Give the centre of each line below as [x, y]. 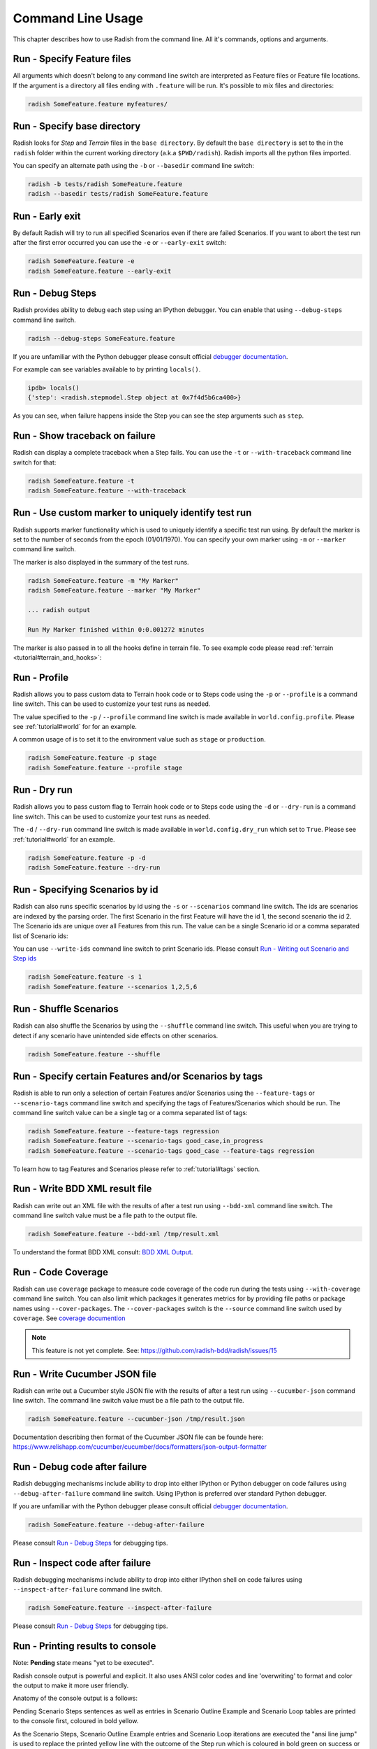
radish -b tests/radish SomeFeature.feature [105, 184]
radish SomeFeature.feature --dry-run [94, 867]
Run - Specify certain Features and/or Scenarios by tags [138, 1076]
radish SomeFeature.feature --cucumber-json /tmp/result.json [136, 1419]
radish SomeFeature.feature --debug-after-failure [116, 1525]
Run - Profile [41, 678]
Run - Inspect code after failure [82, 1563]
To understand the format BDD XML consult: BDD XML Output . [103, 1252]
